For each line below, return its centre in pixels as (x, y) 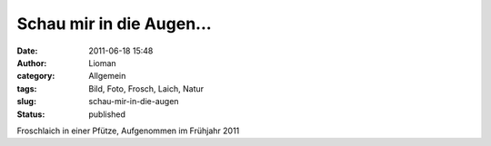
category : (36, 76)
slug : (26, 102)
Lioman (103, 63)
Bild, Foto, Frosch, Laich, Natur (146, 88)
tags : (27, 88)
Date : (27, 51)
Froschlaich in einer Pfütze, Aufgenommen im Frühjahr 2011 (128, 131)
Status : (31, 114)
